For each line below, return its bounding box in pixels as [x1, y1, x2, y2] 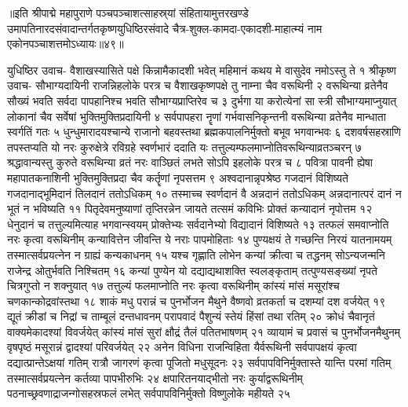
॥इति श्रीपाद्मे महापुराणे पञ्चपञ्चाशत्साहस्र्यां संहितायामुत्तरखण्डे [7, 5, 249, 20]
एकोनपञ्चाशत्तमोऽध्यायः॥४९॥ [7, 35, 124, 52]
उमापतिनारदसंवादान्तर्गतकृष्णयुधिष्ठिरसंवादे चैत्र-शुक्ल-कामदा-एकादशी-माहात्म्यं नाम [7, 20, 322, 36]
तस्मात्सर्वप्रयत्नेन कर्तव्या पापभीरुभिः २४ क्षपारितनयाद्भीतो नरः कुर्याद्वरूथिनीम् [7, 369, 303, 386]
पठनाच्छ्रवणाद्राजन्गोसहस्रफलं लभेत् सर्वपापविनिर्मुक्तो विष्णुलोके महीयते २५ [7, 385, 290, 401]
